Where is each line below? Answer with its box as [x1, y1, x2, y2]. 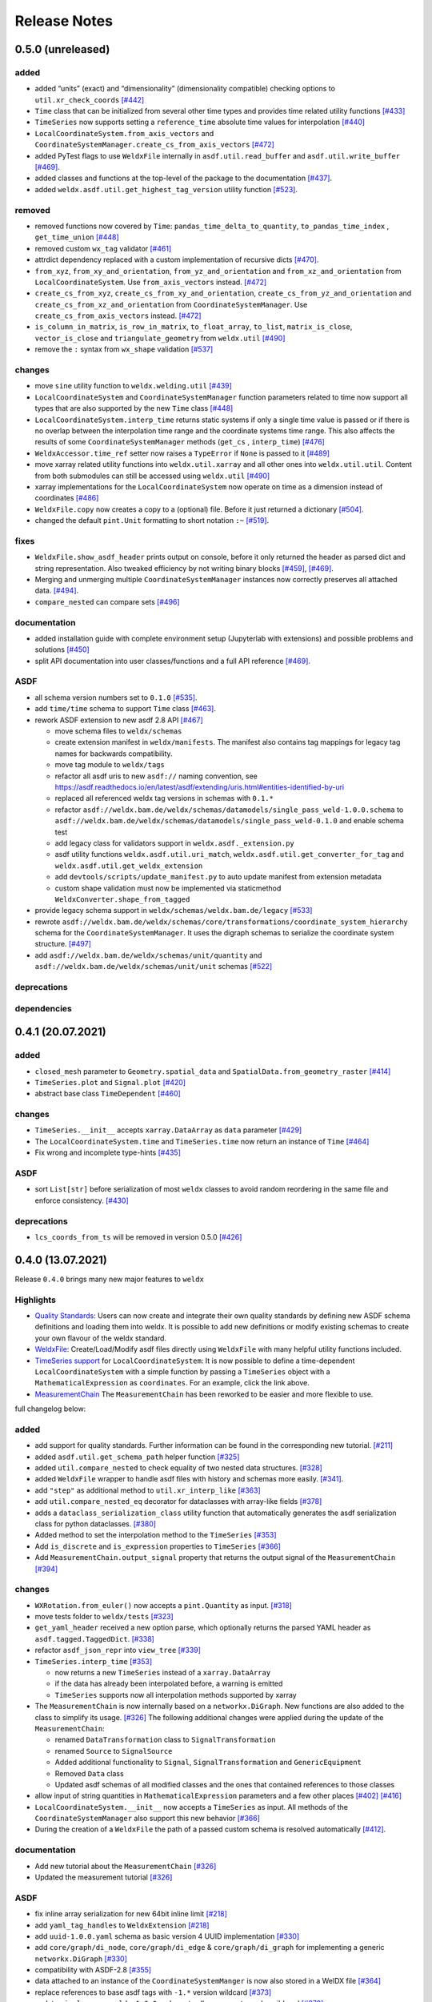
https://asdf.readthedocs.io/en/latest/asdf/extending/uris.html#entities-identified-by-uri [54, 782, 344, 792]
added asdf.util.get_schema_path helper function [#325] [34, 1452, 240, 1461]
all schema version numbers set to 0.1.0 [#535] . [34, 693, 198, 702]
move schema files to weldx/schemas [54, 726, 182, 736]
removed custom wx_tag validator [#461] [34, 243, 172, 253]
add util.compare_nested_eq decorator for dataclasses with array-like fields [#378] [34, 1497, 322, 1506]
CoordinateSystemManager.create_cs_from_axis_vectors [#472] [34, 140, 275, 150]
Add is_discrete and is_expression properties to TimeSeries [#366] [34, 1542, 282, 1551]
